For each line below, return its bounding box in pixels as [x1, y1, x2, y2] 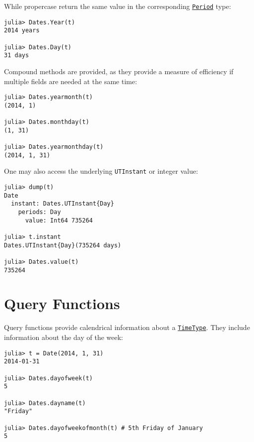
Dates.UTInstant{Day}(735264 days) [4, 241, 122, 249]
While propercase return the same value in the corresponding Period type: [4, 1, 231, 11]
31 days [4, 52, 29, 59]
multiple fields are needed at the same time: [4, 76, 137, 86]
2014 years [4, 27, 40, 34]
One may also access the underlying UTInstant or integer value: [4, 166, 198, 176]
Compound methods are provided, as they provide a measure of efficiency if [4, 66, 234, 76]
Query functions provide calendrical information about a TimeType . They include [4, 322, 250, 332]
